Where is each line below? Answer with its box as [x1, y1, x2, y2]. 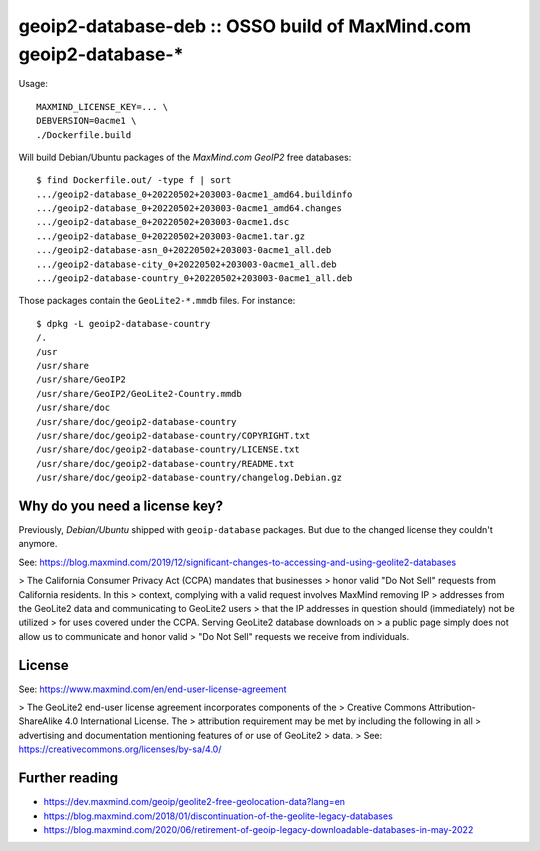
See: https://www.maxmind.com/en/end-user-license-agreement [18, 683, 287, 695]
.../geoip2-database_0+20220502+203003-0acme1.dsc [36, 216, 290, 228]
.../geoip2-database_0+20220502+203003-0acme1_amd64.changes [36, 203, 342, 214]
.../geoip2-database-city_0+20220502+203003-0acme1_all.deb [36, 258, 337, 270]
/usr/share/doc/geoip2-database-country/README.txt [36, 458, 295, 469]
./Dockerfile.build [36, 129, 132, 140]
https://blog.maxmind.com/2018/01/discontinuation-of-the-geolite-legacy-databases [43, 810, 394, 822]
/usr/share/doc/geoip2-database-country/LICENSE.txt [36, 444, 300, 455]
